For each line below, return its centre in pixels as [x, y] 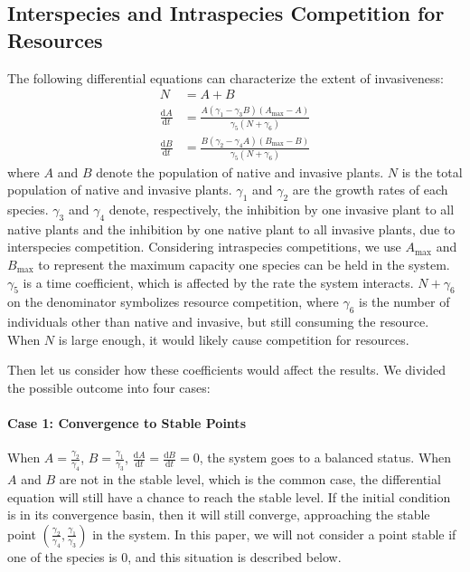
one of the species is [62, 556]
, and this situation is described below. [235, 556]
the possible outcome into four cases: [109, 387]
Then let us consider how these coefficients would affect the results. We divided [227, 370]
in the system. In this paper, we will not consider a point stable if [274, 534]
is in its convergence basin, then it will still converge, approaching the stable [219, 515]
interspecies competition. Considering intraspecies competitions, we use [204, 247]
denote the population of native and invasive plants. [240, 172]
